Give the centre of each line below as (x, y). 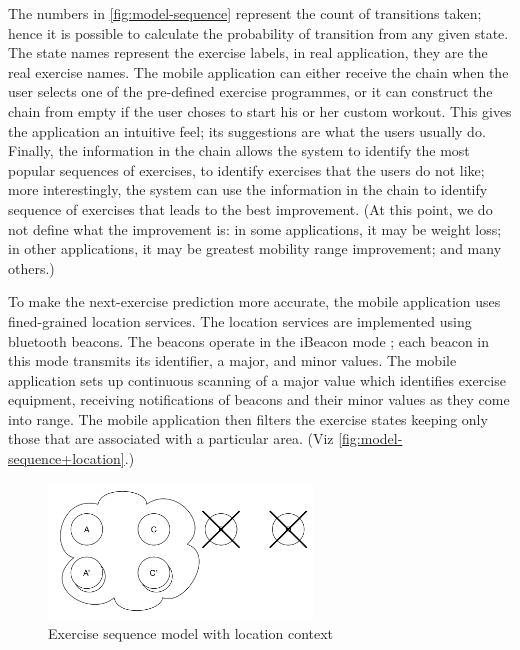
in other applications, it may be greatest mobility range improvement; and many (255, 248)
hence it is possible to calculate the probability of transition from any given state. (258, 32)
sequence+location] (66, 458)
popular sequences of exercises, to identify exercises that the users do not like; (246, 169)
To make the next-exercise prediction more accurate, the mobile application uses (254, 301)
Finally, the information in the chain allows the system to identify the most (239, 150)
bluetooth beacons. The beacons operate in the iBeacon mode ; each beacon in (249, 340)
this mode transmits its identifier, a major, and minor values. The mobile (232, 360)
